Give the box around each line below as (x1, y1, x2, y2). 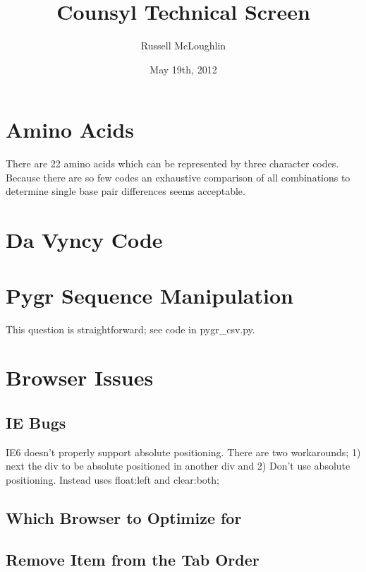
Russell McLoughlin (140, 38, 226, 53)
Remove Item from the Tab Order (6, 548, 260, 570)
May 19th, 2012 (150, 61, 217, 76)
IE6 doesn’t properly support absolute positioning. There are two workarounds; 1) (6, 444, 361, 459)
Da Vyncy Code (6, 225, 163, 254)
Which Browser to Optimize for (6, 506, 242, 528)
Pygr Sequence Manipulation (6, 280, 293, 309)
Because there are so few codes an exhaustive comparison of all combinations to (6, 169, 350, 184)
